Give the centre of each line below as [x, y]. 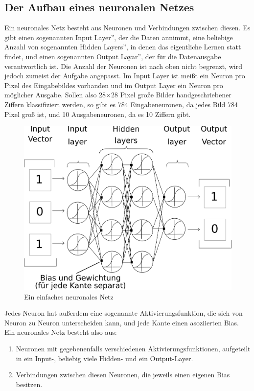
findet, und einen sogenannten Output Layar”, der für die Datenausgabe [113, 56]
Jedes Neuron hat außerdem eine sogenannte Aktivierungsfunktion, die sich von [124, 313]
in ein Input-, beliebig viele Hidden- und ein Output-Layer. [104, 358]
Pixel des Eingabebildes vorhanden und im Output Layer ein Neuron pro [114, 85]
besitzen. [29, 384]
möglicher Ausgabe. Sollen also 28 [55, 95]
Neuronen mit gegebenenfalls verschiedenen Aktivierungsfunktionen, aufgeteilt [133, 348]
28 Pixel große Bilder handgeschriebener [171, 95]
